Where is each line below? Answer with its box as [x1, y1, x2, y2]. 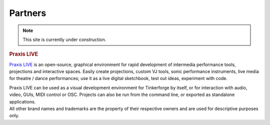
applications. [9, 98, 36, 104]
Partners [9, 7, 46, 18]
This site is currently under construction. [22, 36, 106, 42]
